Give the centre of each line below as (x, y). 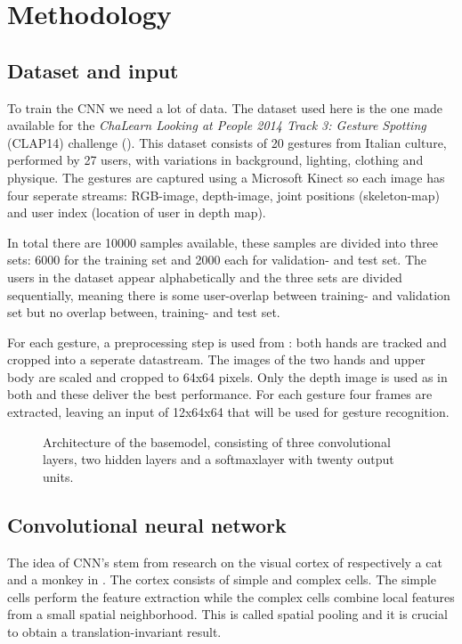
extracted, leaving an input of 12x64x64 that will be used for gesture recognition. (228, 412)
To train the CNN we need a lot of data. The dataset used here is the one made (225, 107)
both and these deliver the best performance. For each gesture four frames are (220, 394)
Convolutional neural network (147, 524)
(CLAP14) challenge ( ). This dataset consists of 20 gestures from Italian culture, (227, 142)
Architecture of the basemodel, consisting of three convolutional (217, 441)
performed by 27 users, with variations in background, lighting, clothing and (215, 160)
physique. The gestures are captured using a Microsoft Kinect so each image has (226, 177)
